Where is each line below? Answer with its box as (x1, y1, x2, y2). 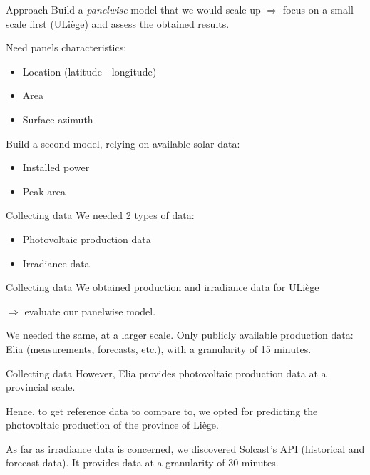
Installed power (22, 160, 90, 175)
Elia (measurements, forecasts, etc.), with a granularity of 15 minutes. (6, 341, 312, 356)
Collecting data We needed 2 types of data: (6, 208, 195, 223)
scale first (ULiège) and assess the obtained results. (6, 16, 230, 31)
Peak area (22, 183, 66, 198)
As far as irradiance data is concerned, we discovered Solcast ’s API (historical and (6, 441, 365, 456)
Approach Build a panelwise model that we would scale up (6, 2, 261, 16)
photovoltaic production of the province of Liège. (6, 417, 219, 432)
